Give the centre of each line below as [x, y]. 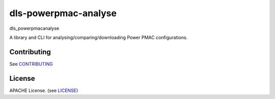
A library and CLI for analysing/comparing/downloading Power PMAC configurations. [99, 37]
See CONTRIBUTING [31, 64]
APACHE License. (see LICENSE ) [44, 90]
